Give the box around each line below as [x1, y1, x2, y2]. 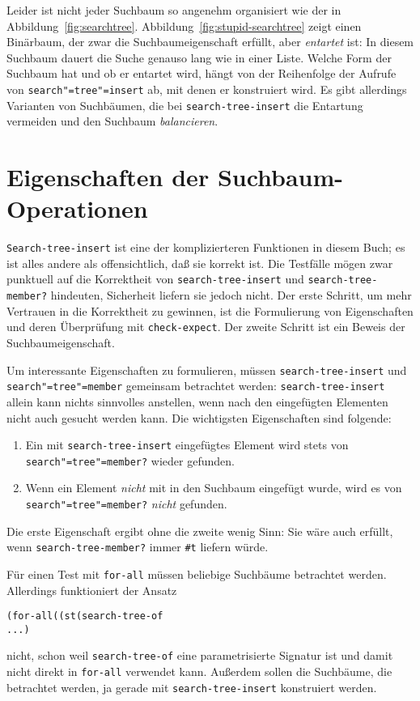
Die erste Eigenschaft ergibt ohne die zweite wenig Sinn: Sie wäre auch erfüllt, [6, 522, 393, 539]
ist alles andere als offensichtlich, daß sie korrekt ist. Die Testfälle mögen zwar [6, 254, 393, 271]
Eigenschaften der [6, 160, 210, 193]
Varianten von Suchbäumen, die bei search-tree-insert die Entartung [6, 96, 363, 113]
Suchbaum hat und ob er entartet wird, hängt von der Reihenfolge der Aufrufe [6, 65, 397, 82]
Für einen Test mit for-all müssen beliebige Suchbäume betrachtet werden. [6, 565, 387, 582]
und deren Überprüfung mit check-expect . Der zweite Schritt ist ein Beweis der [6, 318, 405, 335]
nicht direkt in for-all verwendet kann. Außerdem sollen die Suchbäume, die [6, 663, 392, 680]
